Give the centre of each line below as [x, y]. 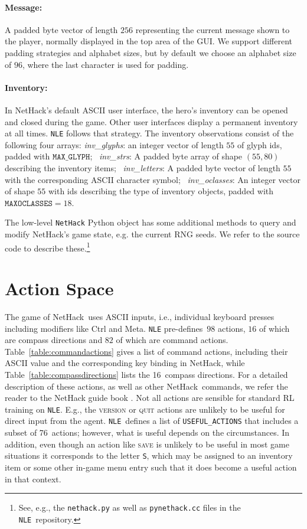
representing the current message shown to [213, 29]
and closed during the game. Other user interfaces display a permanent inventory [151, 121]
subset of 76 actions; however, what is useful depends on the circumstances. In [147, 432]
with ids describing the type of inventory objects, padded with [161, 191]
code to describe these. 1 [48, 247]
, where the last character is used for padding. [105, 64]
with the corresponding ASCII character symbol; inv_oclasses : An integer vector [153, 179]
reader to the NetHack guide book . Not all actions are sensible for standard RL [150, 398]
